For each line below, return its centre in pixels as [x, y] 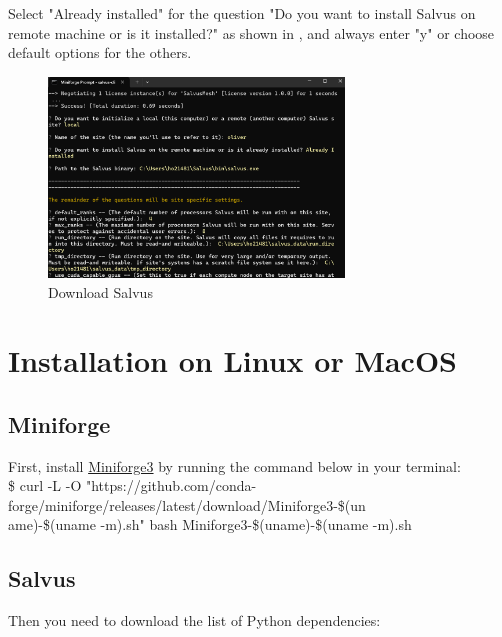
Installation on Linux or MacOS [233, 360]
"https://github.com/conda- [171, 485]
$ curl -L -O [45, 485]
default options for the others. [100, 52]
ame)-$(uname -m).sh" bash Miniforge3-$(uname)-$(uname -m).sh [210, 524]
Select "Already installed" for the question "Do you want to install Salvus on [242, 13]
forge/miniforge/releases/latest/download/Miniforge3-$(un [187, 504]
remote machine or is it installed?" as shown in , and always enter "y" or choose [251, 32]
